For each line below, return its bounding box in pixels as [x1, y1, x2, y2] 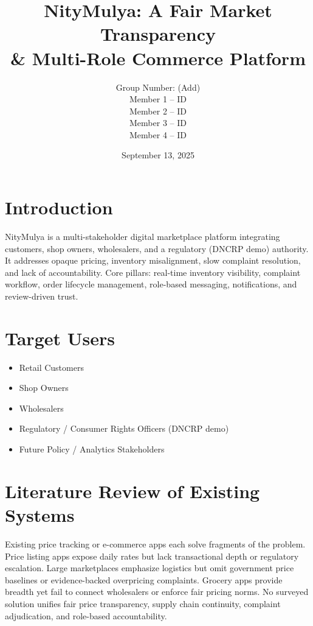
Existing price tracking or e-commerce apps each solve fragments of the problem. [5, 537, 306, 550]
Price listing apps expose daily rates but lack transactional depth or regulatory [5, 549, 299, 562]
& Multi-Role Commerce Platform [10, 45, 306, 70]
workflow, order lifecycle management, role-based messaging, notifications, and [5, 278, 297, 290]
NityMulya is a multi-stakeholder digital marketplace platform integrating [5, 230, 280, 242]
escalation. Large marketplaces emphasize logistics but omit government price [5, 561, 294, 574]
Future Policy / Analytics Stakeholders [19, 443, 165, 455]
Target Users [5, 325, 115, 350]
